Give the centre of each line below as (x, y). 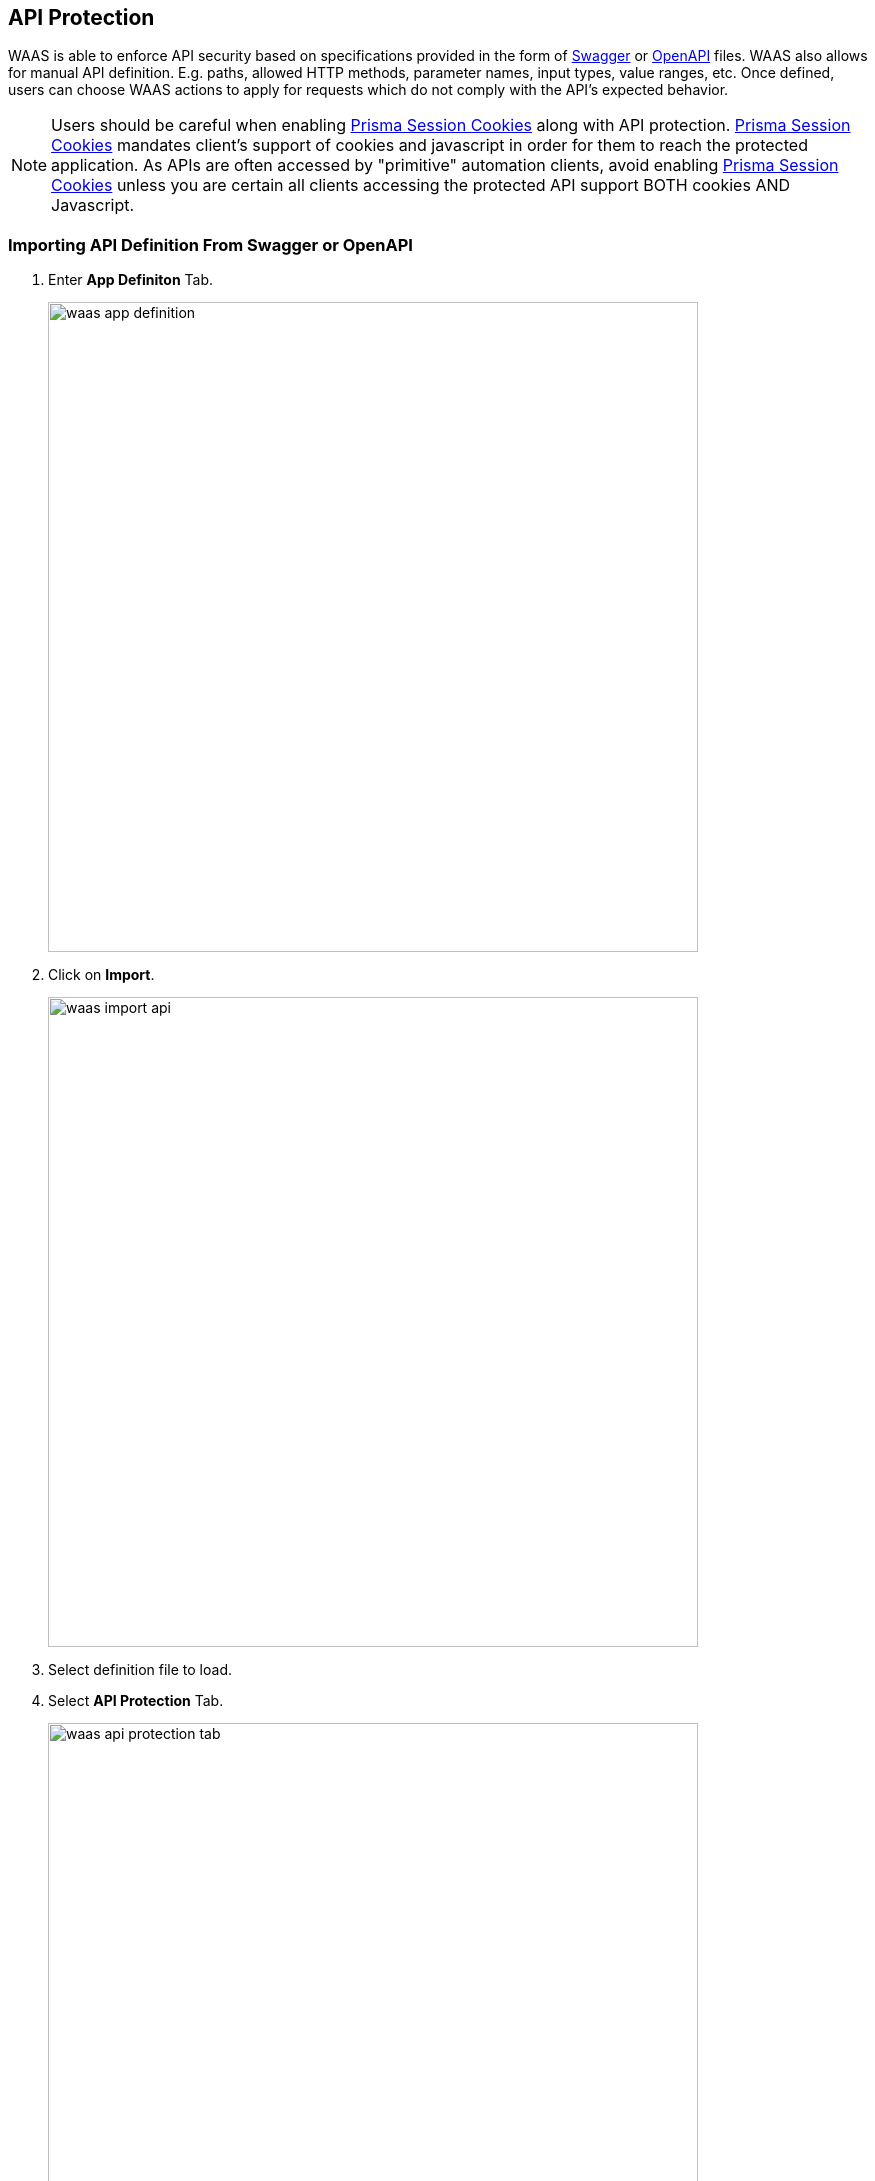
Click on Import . (101, 975)
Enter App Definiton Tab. (131, 280)
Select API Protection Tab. (136, 1701)
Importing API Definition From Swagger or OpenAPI (210, 244)
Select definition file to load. (140, 1670)
